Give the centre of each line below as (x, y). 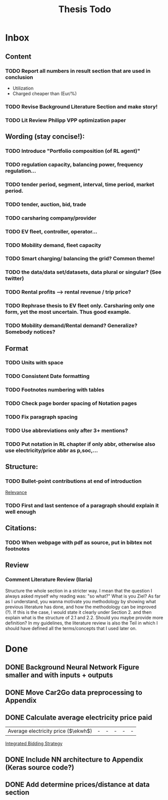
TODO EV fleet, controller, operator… (51, 231)
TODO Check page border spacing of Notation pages (71, 403)
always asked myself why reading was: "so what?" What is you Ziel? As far (83, 596)
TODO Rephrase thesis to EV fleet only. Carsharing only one (80, 306)
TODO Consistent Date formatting (47, 376)
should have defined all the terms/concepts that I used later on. (71, 628)
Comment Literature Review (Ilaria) (49, 579)
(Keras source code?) (40, 767)
